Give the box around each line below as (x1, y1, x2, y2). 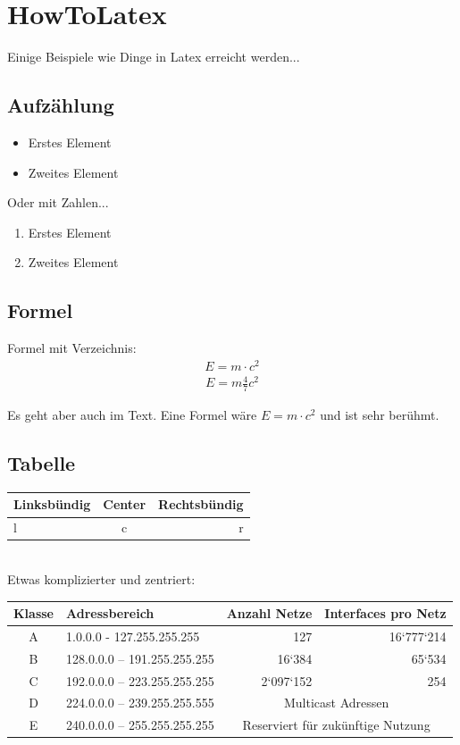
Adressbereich (66, 604, 155, 623)
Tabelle (7, 449, 76, 477)
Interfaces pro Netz (324, 604, 447, 623)
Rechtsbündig (158, 495, 244, 514)
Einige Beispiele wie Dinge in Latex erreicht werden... (7, 47, 300, 66)
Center (103, 495, 146, 514)
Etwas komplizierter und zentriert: (7, 570, 196, 588)
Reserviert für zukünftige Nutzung (242, 716, 431, 734)
